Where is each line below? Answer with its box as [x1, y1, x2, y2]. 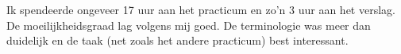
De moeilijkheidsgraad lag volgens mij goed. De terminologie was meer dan [6, 16, 371, 33]
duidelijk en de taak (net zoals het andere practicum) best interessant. [6, 32, 349, 49]
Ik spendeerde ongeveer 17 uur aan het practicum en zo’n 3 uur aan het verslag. [6, 2, 395, 17]
